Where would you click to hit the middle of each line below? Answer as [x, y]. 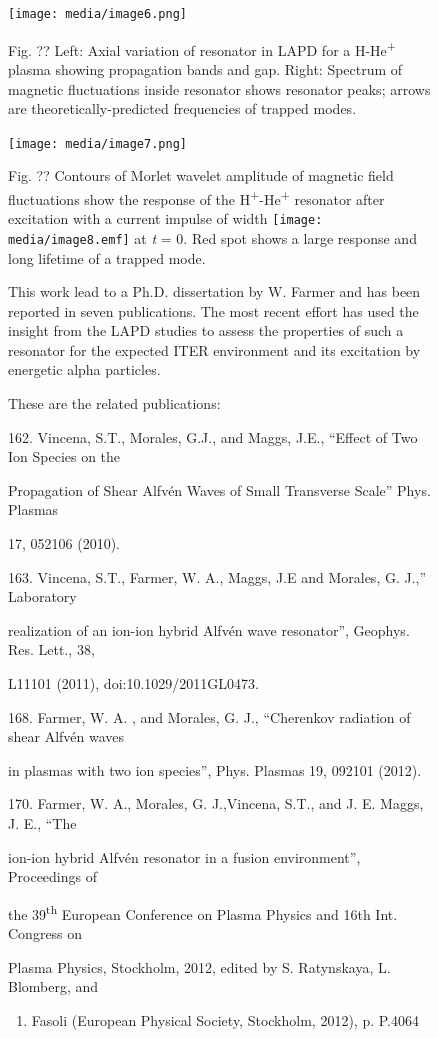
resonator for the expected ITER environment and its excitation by [214, 349]
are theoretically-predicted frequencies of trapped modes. [182, 108]
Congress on [45, 933]
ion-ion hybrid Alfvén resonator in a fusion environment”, [184, 856]
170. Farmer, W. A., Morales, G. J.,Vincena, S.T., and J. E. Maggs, [216, 803]
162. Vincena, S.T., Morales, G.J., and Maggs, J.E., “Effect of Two [213, 436]
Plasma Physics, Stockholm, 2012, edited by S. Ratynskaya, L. [199, 966]
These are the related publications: [114, 403]
